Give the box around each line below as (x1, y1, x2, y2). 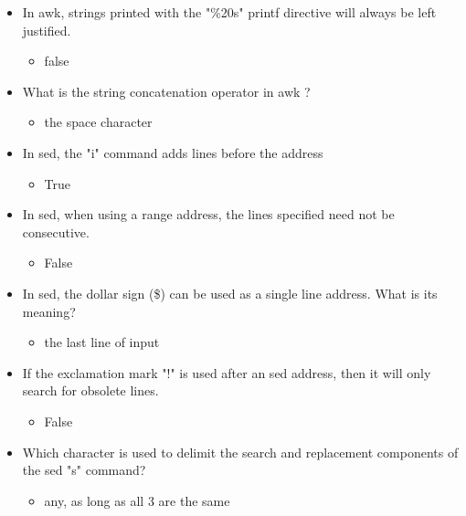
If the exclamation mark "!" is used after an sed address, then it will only (22, 363, 431, 382)
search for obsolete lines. (22, 381, 159, 400)
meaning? (22, 301, 76, 321)
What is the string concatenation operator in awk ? (22, 81, 311, 100)
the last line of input (44, 332, 160, 352)
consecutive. (22, 222, 90, 241)
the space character (44, 112, 153, 132)
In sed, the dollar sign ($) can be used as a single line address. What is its (22, 283, 438, 302)
